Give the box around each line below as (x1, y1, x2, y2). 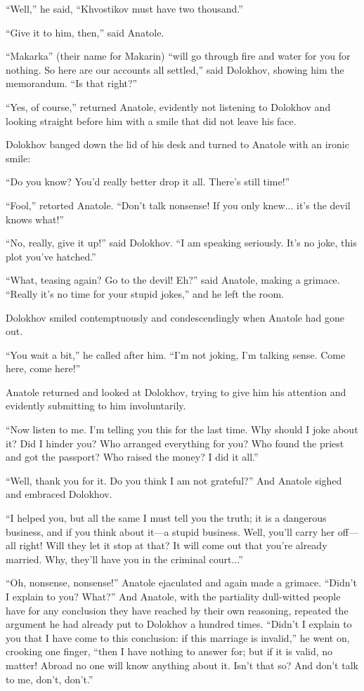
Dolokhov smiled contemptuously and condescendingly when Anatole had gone (6, 310, 344, 324)
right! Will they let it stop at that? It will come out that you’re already (19, 538, 327, 553)
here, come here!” (6, 361, 81, 376)
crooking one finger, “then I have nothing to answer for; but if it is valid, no (6, 644, 333, 659)
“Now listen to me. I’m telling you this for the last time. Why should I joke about (6, 422, 358, 437)
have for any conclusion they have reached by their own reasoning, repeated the (6, 603, 349, 617)
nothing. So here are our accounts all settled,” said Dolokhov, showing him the (6, 62, 344, 77)
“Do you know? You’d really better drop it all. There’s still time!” (6, 174, 290, 189)
